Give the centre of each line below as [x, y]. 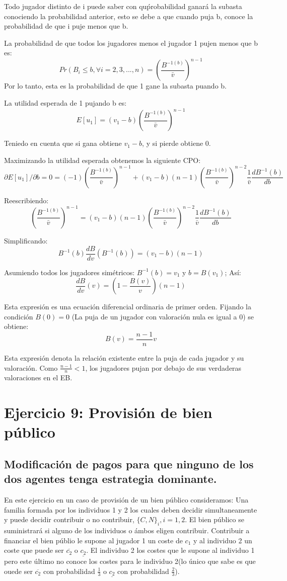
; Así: [233, 272]
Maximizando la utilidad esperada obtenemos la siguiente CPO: [102, 160]
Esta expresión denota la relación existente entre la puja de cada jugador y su [124, 358]
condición [19, 316]
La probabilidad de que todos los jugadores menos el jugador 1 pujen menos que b [131, 43]
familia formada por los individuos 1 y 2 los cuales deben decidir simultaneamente [131, 509]
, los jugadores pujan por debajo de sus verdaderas [163, 367]
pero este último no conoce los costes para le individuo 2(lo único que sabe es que [130, 561]
